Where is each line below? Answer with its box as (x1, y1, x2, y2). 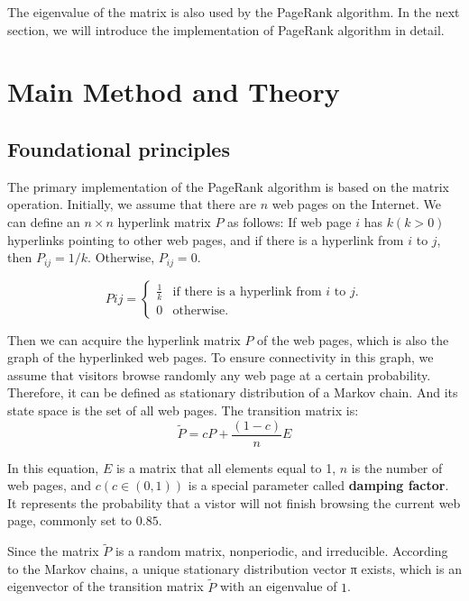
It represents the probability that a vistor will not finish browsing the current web (7, 493, 461, 512)
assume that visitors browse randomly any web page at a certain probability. (7, 365, 431, 384)
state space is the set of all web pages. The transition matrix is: (7, 400, 359, 419)
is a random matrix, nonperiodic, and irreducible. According (115, 542, 448, 560)
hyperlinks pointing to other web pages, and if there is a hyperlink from (7, 230, 404, 249)
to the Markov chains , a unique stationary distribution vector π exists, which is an (7, 559, 462, 578)
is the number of (351, 458, 443, 477)
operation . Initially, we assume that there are (7, 195, 257, 214)
